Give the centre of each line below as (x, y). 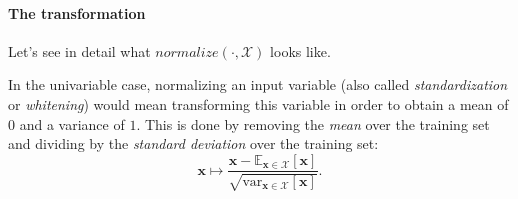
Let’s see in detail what (79, 50)
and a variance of (72, 123)
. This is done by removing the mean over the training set (313, 123)
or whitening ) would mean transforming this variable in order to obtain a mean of (258, 103)
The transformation (77, 12)
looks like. (300, 50)
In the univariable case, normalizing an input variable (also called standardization (258, 84)
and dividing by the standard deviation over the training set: (193, 143)
